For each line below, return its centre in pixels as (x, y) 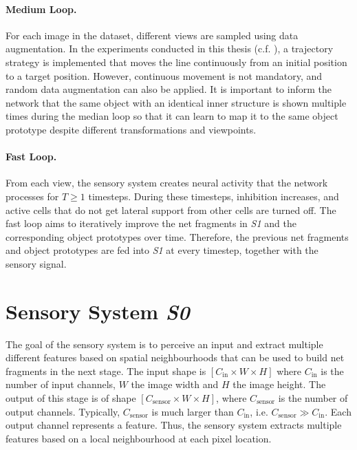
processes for (32, 196)
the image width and (175, 384)
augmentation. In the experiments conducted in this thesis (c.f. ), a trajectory (170, 49)
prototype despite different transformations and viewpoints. (131, 129)
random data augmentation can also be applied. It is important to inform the (169, 89)
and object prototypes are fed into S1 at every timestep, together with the (162, 250)
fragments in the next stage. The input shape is (106, 371)
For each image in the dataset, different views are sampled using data (152, 35)
